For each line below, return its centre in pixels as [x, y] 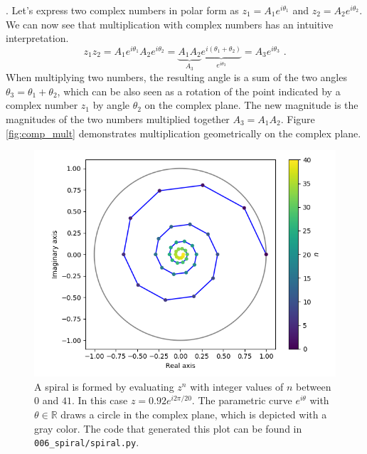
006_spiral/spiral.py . [87, 442]
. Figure [298, 118]
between [314, 386]
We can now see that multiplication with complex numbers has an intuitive [170, 24]
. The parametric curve [242, 400]
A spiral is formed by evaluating [104, 386]
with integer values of [237, 386]
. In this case [100, 400]
